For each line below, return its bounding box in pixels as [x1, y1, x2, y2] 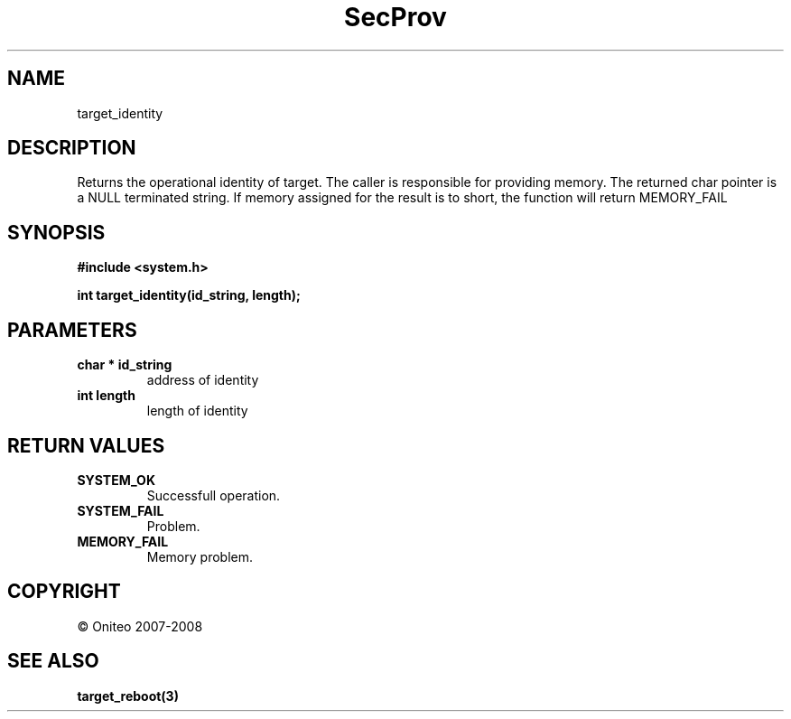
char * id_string [77, 357, 172, 373]
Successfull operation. [146, 487, 281, 503]
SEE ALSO [7, 649, 99, 673]
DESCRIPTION [7, 136, 136, 160]
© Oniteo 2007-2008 [77, 618, 203, 634]
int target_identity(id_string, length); [77, 287, 301, 303]
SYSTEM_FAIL [77, 502, 164, 518]
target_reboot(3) [77, 687, 179, 704]
